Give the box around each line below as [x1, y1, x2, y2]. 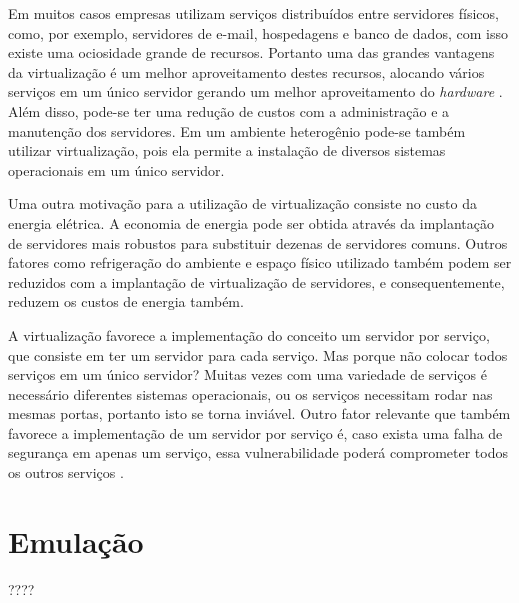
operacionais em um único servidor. [8, 159, 225, 180]
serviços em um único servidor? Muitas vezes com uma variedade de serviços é [8, 364, 487, 385]
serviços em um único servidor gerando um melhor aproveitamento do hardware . [8, 81, 503, 102]
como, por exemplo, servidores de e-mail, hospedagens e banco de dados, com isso [8, 22, 508, 43]
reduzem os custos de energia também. [8, 291, 244, 312]
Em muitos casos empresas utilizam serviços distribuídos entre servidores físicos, [8, 3, 499, 23]
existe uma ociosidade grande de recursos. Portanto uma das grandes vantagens [8, 42, 495, 63]
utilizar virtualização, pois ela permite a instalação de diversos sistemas [8, 140, 446, 161]
